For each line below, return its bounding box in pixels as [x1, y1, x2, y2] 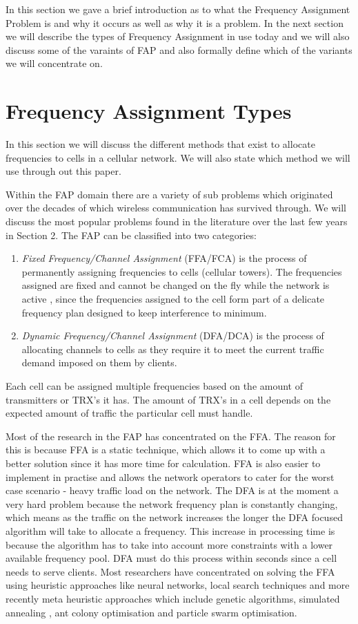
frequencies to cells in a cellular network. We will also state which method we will [6, 150, 350, 164]
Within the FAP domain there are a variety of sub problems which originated [6, 187, 333, 201]
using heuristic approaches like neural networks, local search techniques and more [6, 578, 350, 592]
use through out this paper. [6, 164, 121, 178]
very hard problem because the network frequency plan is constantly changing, [6, 496, 338, 511]
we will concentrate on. [6, 56, 103, 70]
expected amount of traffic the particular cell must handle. [6, 406, 253, 420]
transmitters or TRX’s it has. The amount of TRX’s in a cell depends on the [6, 392, 331, 406]
